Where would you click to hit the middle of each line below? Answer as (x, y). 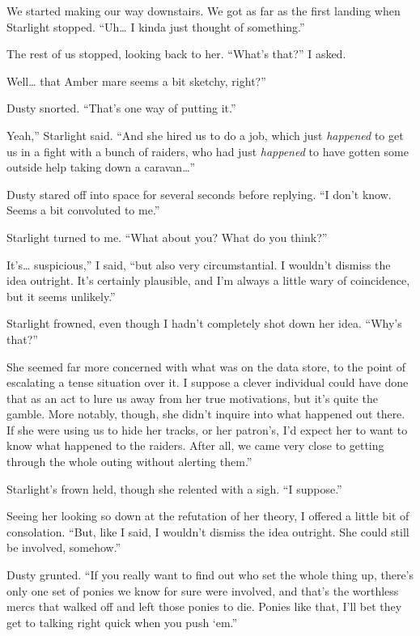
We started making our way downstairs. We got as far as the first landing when (204, 11)
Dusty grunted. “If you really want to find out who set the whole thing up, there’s (210, 575)
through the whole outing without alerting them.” (129, 462)
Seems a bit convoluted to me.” (83, 210)
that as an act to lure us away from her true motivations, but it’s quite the (192, 398)
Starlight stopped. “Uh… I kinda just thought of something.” (156, 26)
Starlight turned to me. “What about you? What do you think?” (167, 237)
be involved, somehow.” (64, 547)
